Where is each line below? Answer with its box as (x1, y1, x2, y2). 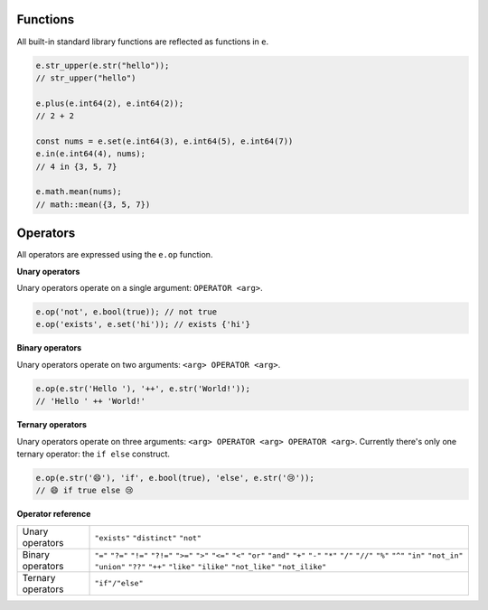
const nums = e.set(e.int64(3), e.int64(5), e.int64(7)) (35, 136, 294, 146)
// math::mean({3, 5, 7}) (35, 199, 151, 210)
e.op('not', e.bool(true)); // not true (35, 307, 217, 317)
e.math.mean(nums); (35, 186, 122, 197)
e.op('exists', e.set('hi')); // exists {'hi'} (35, 319, 250, 330)
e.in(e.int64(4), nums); (35, 149, 146, 159)
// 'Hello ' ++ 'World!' (35, 396, 146, 407)
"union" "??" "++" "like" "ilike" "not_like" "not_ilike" (94, 561, 327, 571)
